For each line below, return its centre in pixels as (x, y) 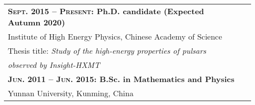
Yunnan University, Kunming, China (71, 93)
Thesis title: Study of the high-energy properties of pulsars (107, 51)
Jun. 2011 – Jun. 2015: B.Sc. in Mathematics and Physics (121, 79)
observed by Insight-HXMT (54, 65)
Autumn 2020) (37, 22)
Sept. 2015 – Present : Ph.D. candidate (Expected (106, 11)
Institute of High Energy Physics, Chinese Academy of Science (115, 36)
